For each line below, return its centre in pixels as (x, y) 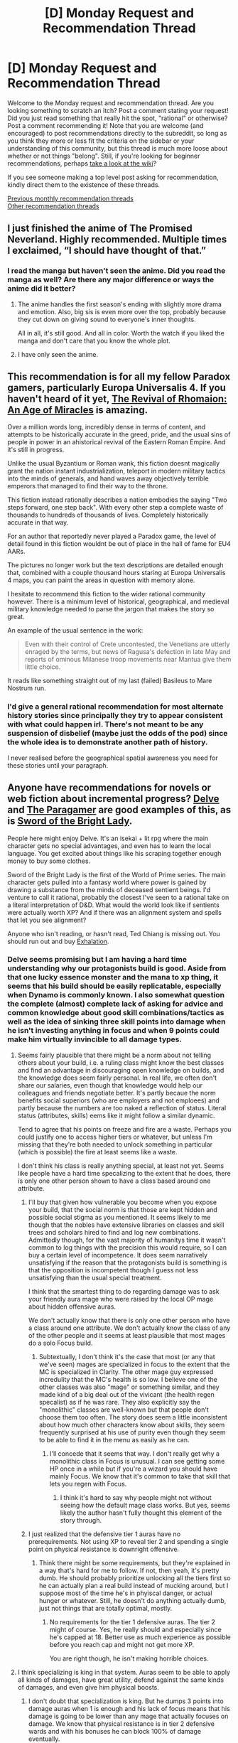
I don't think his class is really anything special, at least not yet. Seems (121, 1165)
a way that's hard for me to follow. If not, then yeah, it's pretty (129, 1570)
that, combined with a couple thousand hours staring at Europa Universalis (117, 573)
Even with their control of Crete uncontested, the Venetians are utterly (127, 644)
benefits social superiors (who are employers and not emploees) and (118, 1100)
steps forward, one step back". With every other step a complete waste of (115, 508)
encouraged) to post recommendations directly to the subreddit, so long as (117, 133)
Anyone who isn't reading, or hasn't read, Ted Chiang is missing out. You (114, 933)
